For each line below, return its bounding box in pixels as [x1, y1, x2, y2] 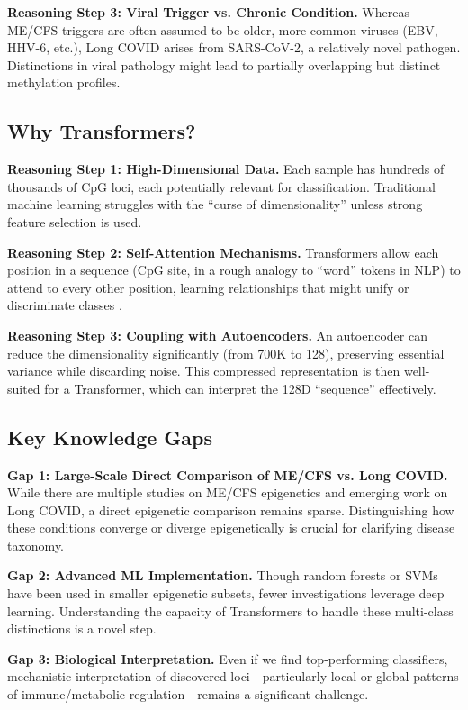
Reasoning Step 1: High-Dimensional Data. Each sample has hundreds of [7, 159, 445, 178]
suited [7, 378, 40, 397]
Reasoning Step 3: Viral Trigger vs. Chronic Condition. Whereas [7, 3, 409, 21]
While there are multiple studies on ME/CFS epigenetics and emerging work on [7, 483, 448, 502]
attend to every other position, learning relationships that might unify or [7, 278, 409, 296]
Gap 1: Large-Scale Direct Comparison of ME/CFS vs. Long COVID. [7, 465, 448, 484]
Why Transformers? [7, 117, 196, 145]
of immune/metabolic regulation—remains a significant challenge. [7, 685, 369, 704]
